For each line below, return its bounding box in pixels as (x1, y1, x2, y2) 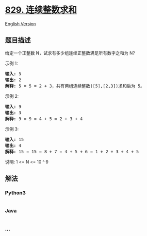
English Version (5, 20, 36, 27)
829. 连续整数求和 (5, 4, 77, 16)
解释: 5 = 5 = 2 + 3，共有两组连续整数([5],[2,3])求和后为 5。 (5, 83, 145, 89)
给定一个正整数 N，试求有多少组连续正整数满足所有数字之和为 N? (5, 50, 135, 56)
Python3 (5, 189, 26, 196)
